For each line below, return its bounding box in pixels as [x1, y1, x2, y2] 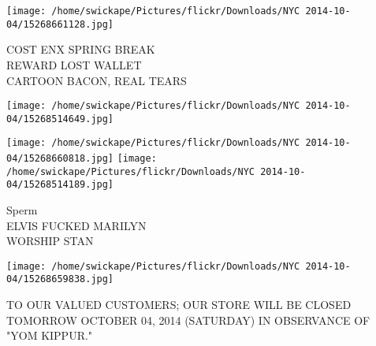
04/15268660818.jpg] [6, 153, 114, 165]
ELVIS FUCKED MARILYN [6, 217, 147, 233]
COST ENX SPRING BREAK [6, 41, 155, 58]
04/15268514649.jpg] [6, 113, 114, 125]
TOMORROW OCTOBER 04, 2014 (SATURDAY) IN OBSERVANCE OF [6, 311, 370, 328]
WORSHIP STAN [6, 233, 94, 249]
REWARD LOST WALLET [6, 56, 142, 73]
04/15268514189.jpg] [6, 179, 114, 191]
